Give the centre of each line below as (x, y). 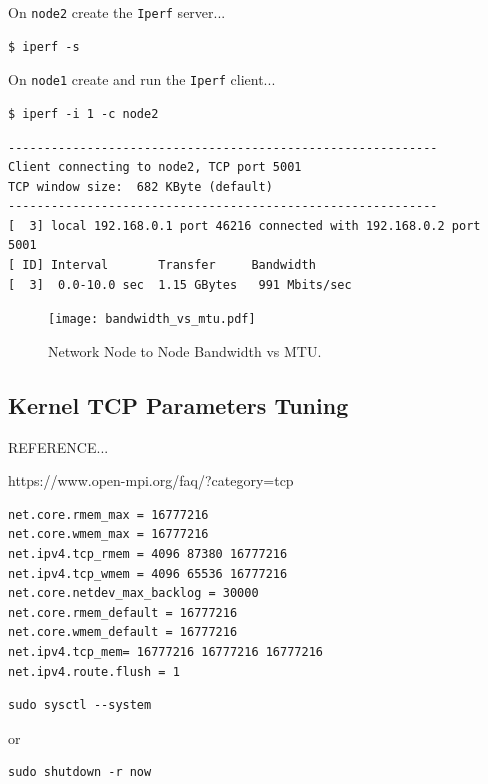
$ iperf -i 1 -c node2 (83, 113)
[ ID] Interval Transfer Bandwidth (162, 265)
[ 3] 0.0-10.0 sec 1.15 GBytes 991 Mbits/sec (180, 284)
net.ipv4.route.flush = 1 (94, 671)
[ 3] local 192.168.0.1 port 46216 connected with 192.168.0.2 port (244, 225)
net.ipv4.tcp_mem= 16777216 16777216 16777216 (165, 652)
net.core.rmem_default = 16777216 (123, 612)
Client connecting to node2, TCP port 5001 (155, 167)
